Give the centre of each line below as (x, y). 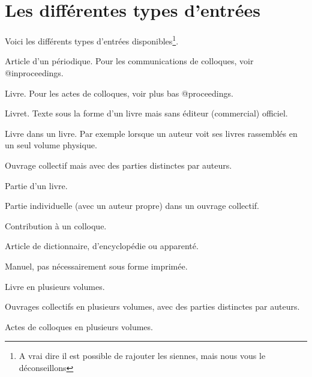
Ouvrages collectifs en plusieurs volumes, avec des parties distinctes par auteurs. (152, 306)
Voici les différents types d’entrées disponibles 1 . (92, 40)
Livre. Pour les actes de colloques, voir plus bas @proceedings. (119, 93)
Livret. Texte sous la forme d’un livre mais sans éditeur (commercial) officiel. (146, 113)
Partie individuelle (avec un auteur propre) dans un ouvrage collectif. (132, 206)
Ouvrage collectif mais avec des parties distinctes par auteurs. (118, 165)
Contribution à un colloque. (56, 225)
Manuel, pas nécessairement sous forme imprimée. (96, 266)
